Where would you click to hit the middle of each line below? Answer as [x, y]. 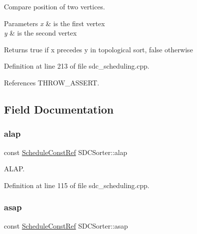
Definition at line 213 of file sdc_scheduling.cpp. [77, 66]
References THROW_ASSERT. [52, 82]
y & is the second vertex [41, 33]
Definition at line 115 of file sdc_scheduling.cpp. [77, 185]
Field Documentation [59, 109]
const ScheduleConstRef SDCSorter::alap [66, 152]
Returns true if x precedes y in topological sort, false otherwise [98, 49]
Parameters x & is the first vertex [55, 23]
